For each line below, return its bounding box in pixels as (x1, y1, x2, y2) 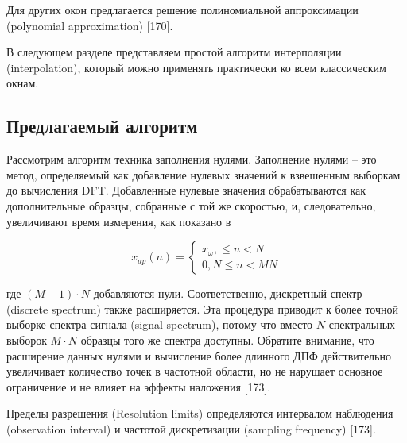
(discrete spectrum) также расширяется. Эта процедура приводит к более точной (6, 300, 398, 317)
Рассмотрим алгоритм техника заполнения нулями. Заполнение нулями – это (6, 151, 377, 168)
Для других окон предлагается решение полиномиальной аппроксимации (6, 2, 359, 17)
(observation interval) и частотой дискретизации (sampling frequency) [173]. (6, 420, 376, 437)
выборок (6, 331, 47, 348)
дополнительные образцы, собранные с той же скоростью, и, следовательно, (6, 197, 376, 214)
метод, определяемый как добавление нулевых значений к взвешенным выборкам (6, 166, 401, 183)
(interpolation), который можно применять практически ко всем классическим (6, 59, 386, 75)
